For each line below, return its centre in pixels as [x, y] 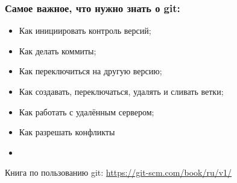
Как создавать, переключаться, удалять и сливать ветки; [121, 91]
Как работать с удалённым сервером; [87, 111]
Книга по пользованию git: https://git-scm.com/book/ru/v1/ [118, 172]
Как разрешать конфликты [67, 132]
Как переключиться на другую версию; [90, 71]
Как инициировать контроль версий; [85, 30]
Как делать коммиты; [58, 50]
